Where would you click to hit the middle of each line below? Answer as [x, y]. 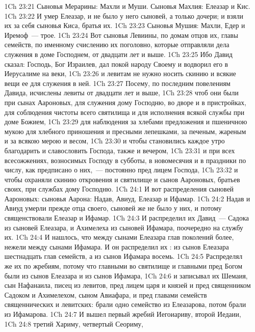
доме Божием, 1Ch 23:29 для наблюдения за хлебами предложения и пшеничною [126, 122]
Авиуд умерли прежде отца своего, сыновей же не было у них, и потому [113, 208]
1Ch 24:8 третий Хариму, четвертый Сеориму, [74, 323]
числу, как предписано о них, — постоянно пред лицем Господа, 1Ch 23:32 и [121, 170]
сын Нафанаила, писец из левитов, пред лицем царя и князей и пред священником [128, 285]
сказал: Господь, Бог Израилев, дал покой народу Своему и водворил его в [116, 64]
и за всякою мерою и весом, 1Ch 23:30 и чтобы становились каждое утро [115, 141]
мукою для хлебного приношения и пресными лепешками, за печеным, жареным [125, 131]
